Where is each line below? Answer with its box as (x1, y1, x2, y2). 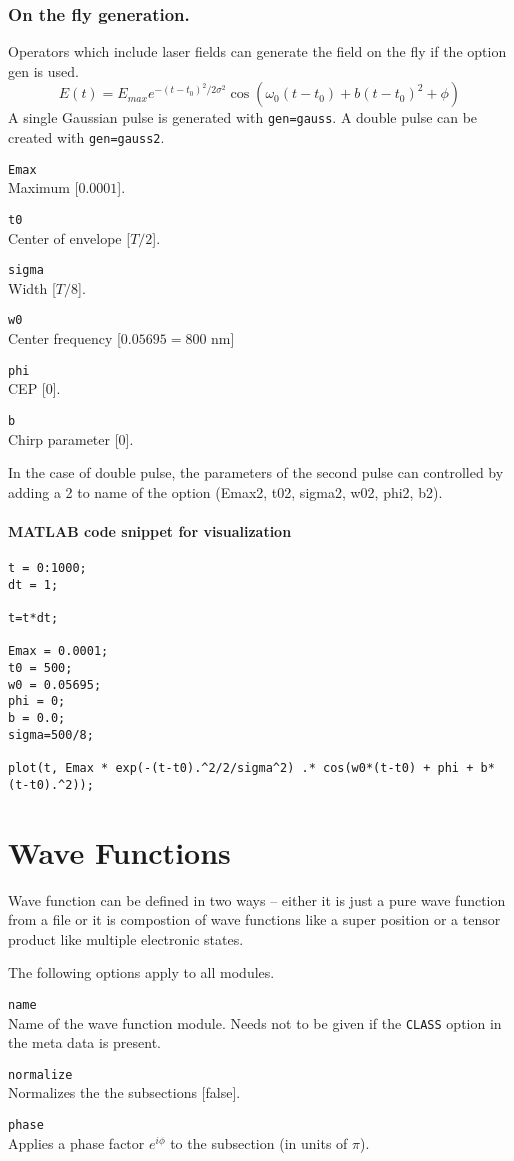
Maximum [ (8, 177, 79, 198)
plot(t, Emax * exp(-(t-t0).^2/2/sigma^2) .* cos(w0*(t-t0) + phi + (8, 761, 474, 776)
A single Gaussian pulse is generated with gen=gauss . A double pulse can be (8, 107, 478, 128)
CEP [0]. (8, 378, 61, 399)
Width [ (8, 277, 56, 298)
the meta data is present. (8, 1032, 162, 1053)
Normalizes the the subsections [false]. (8, 1082, 241, 1103)
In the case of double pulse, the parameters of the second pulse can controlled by (8, 462, 504, 483)
